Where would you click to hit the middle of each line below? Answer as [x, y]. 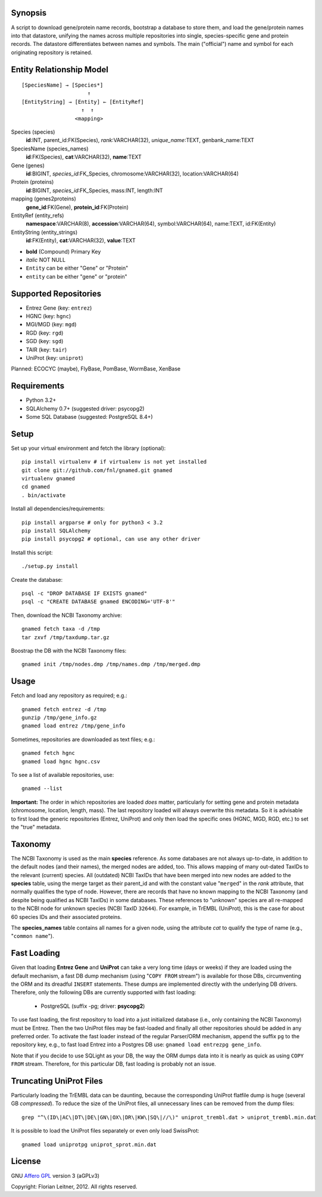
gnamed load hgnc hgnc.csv [61, 761]
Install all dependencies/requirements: [58, 509]
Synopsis [29, 13]
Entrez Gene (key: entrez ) [59, 308]
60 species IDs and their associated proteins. [66, 917]
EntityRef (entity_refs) [37, 215]
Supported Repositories [56, 293]
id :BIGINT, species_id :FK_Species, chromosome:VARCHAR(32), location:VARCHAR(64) [132, 174]
